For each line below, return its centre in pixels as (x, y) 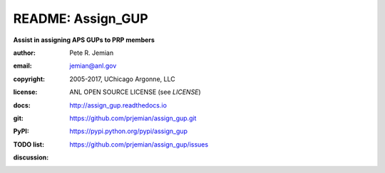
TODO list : (29, 144)
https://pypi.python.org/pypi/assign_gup (129, 131)
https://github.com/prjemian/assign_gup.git (133, 118)
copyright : (29, 79)
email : (22, 66)
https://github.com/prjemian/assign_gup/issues (139, 144)
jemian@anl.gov (93, 66)
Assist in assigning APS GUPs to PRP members (84, 40)
